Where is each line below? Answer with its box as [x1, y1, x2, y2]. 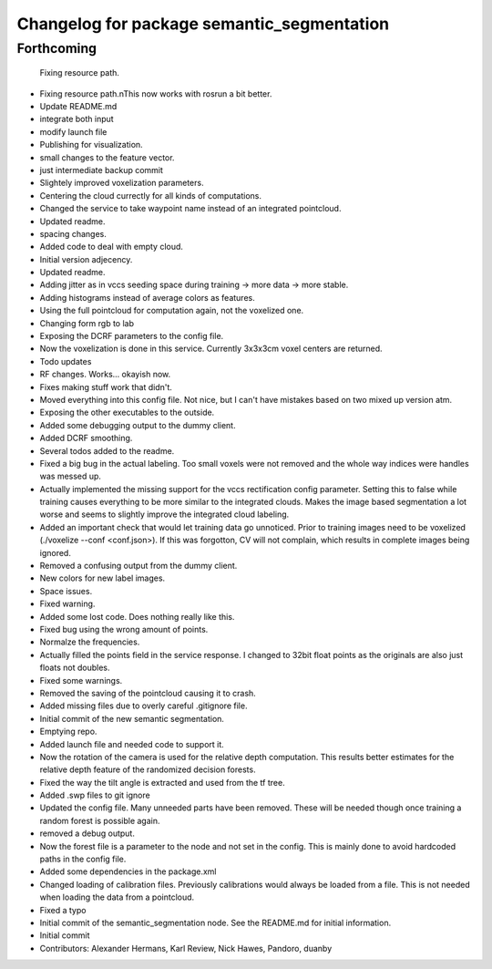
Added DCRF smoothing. [39, 433, 133, 444]
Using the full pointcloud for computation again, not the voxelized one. [39, 305, 304, 316]
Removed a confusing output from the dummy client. [39, 561, 238, 572]
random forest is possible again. [39, 815, 160, 826]
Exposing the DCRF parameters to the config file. [39, 331, 224, 342]
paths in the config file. [39, 853, 127, 865]
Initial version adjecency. [39, 253, 133, 264]
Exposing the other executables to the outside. [39, 407, 215, 418]
